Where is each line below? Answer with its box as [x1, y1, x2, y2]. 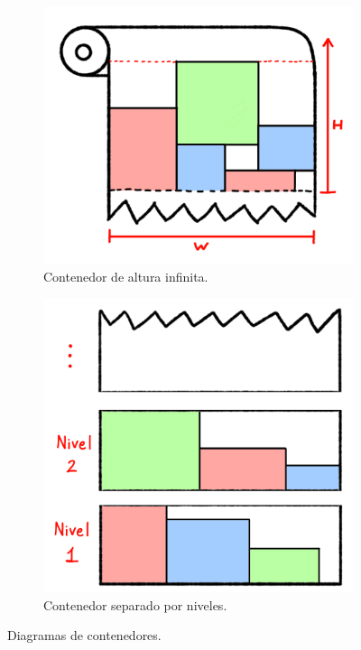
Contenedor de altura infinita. [43, 266, 208, 285]
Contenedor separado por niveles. [43, 595, 227, 614]
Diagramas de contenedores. [7, 626, 162, 645]
